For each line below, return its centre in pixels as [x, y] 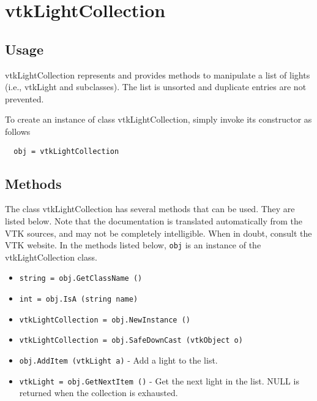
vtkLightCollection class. [51, 257]
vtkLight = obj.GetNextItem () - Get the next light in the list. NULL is [159, 380]
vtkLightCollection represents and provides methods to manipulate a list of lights [158, 74]
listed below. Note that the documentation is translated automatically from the [154, 221]
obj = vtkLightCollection [66, 151]
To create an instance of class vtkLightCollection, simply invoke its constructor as [158, 119]
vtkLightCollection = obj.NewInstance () [105, 320]
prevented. [24, 98]
